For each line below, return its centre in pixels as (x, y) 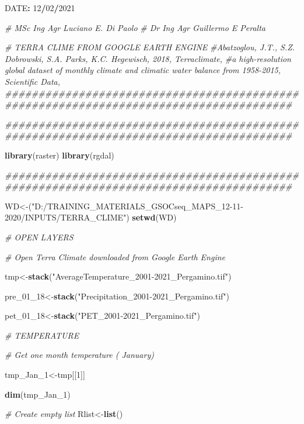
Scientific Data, (33, 81)
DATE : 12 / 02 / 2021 (40, 8)
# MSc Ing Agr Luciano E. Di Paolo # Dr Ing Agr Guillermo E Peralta (135, 27)
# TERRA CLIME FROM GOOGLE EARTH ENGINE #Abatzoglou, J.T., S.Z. (150, 47)
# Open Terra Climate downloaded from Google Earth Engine (115, 256)
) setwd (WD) (151, 217)
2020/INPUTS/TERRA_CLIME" (66, 217)
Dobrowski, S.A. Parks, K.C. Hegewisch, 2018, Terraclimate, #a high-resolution (148, 58)
